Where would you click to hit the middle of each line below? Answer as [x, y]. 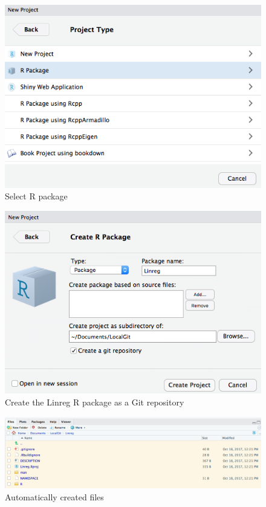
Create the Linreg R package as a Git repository [95, 402]
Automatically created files [54, 496]
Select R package [36, 196]
